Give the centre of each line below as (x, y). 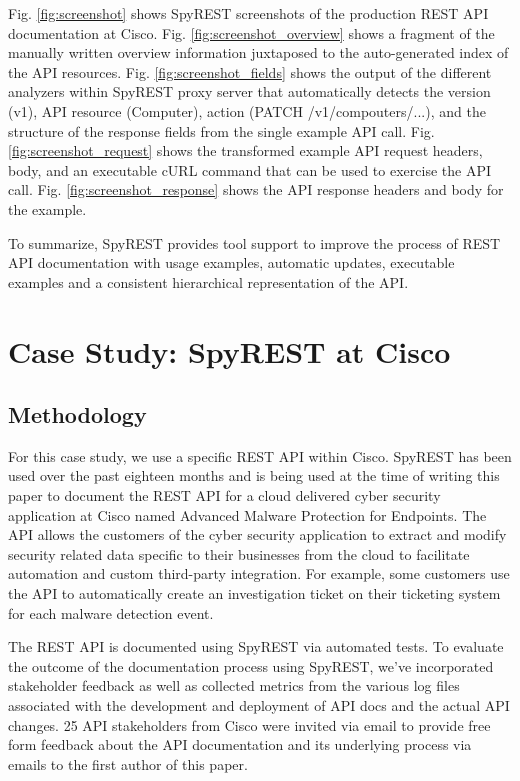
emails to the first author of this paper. (128, 763)
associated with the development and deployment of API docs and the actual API (259, 705)
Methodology (77, 414)
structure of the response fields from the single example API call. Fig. (221, 130)
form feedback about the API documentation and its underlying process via (240, 744)
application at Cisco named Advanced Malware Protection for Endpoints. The (247, 514)
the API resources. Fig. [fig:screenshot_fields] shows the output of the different (250, 71)
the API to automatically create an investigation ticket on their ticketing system (254, 593)
